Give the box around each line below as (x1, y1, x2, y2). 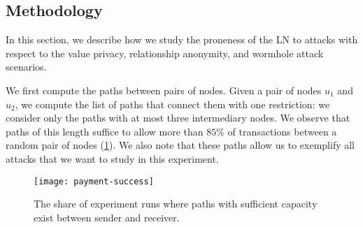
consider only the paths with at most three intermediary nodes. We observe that (6, 110, 350, 125)
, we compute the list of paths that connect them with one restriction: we (15, 96, 330, 111)
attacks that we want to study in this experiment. (6, 151, 219, 166)
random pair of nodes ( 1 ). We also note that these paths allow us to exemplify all (6, 138, 355, 152)
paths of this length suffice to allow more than (6, 124, 204, 138)
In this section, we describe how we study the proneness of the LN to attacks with (6, 32, 358, 47)
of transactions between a (227, 124, 337, 138)
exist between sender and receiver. (34, 210, 180, 224)
